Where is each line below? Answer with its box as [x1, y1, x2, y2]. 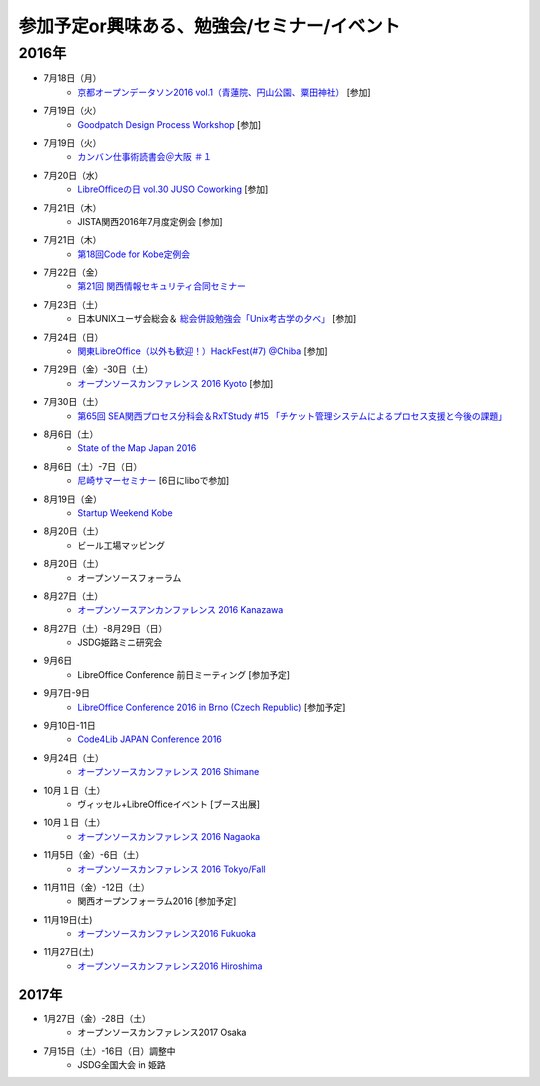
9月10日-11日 [43, 720, 97, 732]
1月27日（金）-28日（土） [43, 1012, 152, 1024]
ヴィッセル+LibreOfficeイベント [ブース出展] [77, 798, 260, 810]
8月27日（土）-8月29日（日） [43, 622, 168, 634]
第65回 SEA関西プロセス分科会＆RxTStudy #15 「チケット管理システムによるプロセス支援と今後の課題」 [77, 410, 508, 422]
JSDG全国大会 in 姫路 [77, 1058, 167, 1070]
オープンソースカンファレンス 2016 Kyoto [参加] [77, 377, 274, 389]
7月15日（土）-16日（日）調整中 [43, 1045, 176, 1057]
